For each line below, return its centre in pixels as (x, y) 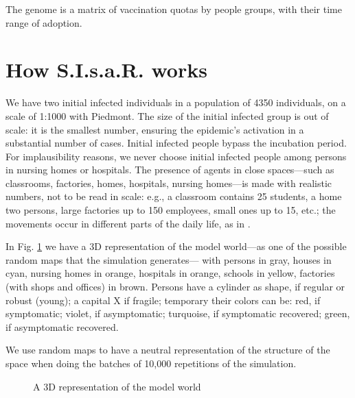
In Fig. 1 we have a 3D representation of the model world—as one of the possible (176, 246)
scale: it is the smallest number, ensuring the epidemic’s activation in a (155, 129)
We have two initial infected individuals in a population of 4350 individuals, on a (176, 102)
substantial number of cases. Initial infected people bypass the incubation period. (176, 143)
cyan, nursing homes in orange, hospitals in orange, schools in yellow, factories (170, 273)
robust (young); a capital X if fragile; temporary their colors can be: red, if (163, 300)
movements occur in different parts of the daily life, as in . (128, 223)
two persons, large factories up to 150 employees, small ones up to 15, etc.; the (171, 210)
